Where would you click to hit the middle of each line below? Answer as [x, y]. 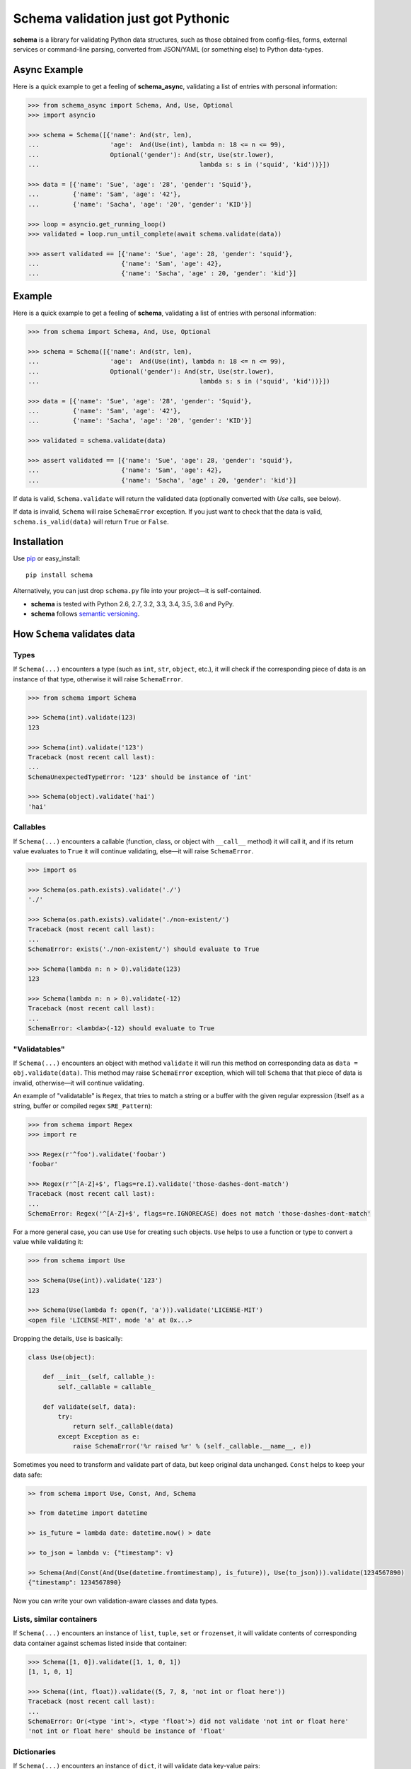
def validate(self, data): [90, 1407]
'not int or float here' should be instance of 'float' [127, 1731]
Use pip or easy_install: [47, 558]
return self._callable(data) [123, 1427]
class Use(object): [62, 1357]
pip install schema [59, 575]
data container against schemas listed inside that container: [100, 1643]
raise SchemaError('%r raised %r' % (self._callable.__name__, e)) [192, 1446]
